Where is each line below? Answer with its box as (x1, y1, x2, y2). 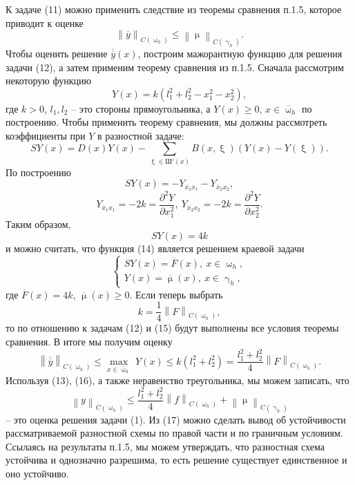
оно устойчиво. (6, 466, 69, 480)
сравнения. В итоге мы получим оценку (6, 334, 173, 348)
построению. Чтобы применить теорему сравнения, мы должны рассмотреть (6, 115, 327, 129)
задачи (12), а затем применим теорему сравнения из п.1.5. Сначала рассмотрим (6, 59, 344, 74)
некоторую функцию (6, 73, 91, 88)
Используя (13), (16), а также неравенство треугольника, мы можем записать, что (6, 372, 349, 387)
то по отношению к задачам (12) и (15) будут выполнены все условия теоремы (6, 321, 339, 335)
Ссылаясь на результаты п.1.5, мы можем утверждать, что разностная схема (6, 439, 325, 453)
